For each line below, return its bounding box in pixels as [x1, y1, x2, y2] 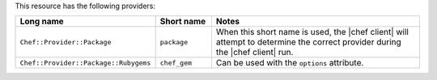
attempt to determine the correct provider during [215, 36, 402, 48]
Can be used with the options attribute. [215, 57, 364, 69]
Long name [19, 16, 64, 27]
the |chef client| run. [215, 47, 294, 58]
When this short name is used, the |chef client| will [215, 27, 409, 38]
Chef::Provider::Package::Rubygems [19, 58, 151, 67]
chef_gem [159, 58, 193, 67]
